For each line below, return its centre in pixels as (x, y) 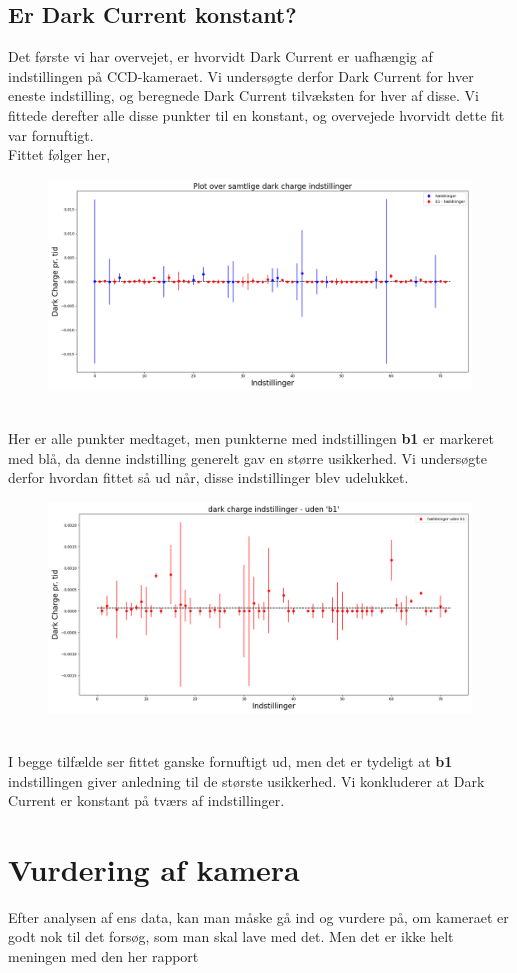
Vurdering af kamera (154, 868)
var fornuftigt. (51, 134)
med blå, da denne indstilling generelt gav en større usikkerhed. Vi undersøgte (247, 457)
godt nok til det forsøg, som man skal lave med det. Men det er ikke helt (231, 936)
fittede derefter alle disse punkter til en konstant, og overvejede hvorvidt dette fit (256, 114)
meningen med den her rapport (103, 956)
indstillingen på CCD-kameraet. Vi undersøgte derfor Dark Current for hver (241, 75)
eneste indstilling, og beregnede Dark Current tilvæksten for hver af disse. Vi (243, 95)
